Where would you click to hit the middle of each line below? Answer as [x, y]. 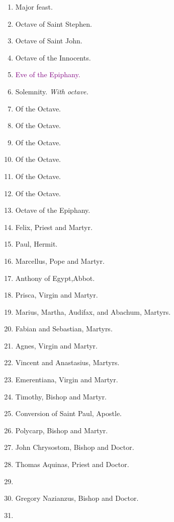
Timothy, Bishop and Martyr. [61, 396]
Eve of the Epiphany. [48, 74]
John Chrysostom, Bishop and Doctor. [75, 447]
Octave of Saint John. [49, 41]
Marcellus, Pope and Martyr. [60, 260]
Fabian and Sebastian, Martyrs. [64, 329]
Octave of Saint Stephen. [54, 23]
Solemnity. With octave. [52, 91]
